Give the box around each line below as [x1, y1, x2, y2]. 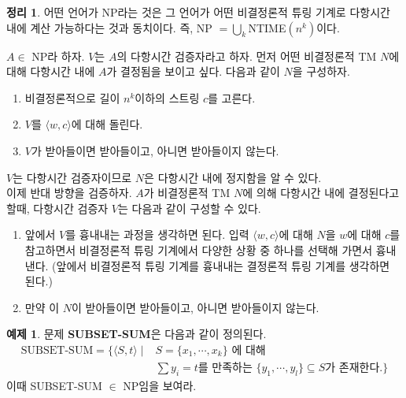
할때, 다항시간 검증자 [6, 199, 109, 216]
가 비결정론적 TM [143, 184, 231, 201]
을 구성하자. [292, 63, 350, 80]
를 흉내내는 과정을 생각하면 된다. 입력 [65, 226, 249, 243]
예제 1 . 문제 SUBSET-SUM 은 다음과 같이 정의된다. [6, 325, 267, 342]
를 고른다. [208, 89, 256, 106]
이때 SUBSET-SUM [6, 377, 102, 393]
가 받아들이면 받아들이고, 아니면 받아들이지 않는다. [31, 142, 279, 158]
